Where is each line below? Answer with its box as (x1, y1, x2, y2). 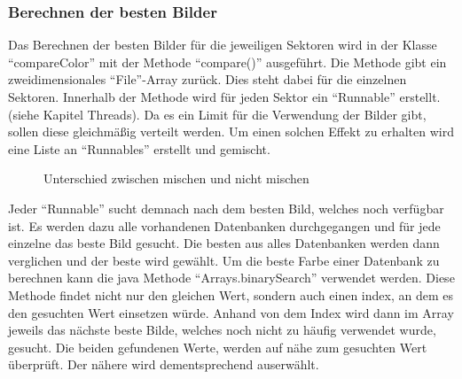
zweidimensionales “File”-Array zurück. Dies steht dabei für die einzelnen (8, 70, 407, 89)
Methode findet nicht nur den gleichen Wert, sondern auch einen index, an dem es (8, 285, 453, 304)
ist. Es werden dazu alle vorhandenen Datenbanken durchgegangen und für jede (8, 216, 441, 235)
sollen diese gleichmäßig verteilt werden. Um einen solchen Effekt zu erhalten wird (8, 122, 454, 141)
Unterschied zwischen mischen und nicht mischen (43, 169, 309, 188)
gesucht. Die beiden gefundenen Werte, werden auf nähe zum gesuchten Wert (8, 337, 427, 356)
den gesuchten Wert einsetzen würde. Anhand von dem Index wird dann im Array (8, 303, 454, 321)
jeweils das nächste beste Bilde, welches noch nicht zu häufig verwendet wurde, (8, 321, 436, 339)
